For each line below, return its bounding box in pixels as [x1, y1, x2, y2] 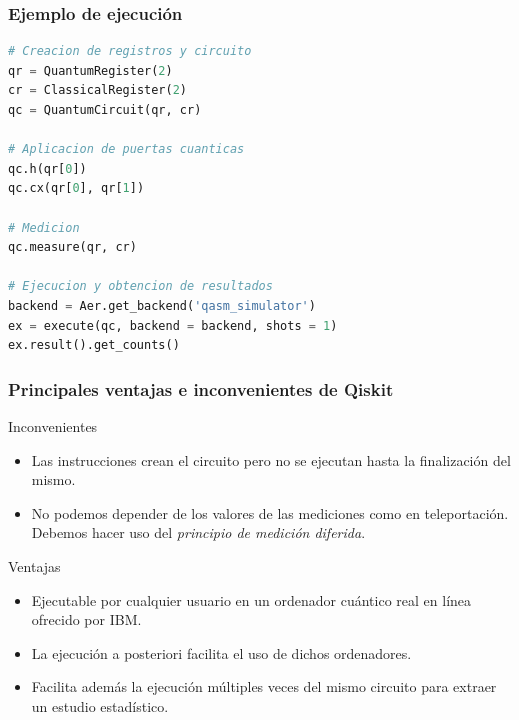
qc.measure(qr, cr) [8, 240, 137, 255]
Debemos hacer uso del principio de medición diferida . [31, 522, 366, 543]
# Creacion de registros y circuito [8, 44, 252, 59]
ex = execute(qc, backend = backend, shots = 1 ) [8, 318, 338, 333]
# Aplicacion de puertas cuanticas [8, 142, 245, 157]
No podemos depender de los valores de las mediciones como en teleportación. [31, 502, 509, 523]
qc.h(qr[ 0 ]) [8, 161, 87, 176]
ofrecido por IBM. [31, 609, 142, 630]
